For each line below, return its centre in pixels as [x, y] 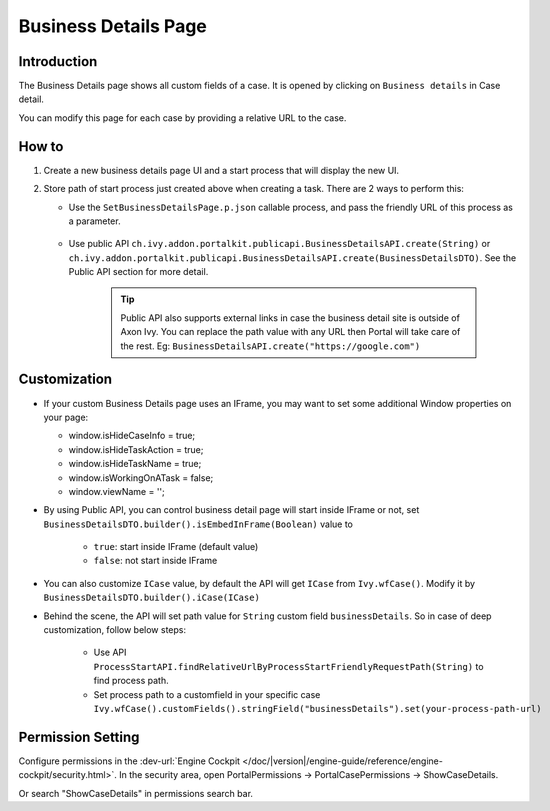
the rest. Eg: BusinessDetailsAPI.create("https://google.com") [270, 346]
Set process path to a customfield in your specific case [207, 694]
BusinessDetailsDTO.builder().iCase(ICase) [151, 598]
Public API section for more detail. [138, 272]
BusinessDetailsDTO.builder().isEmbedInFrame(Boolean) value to [198, 524]
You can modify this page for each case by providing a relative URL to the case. [182, 117]
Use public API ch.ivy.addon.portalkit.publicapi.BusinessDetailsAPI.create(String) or [279, 244]
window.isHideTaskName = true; [135, 464]
